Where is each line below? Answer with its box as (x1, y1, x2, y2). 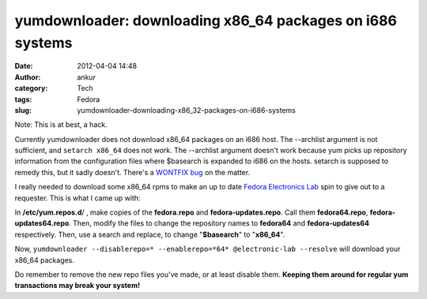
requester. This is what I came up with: (14, 193, 142, 203)
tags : (14, 95, 32, 104)
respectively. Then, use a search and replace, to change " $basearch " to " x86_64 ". (14, 230, 285, 239)
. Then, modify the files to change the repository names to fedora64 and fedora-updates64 (68, 219, 370, 228)
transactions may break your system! (14, 281, 141, 290)
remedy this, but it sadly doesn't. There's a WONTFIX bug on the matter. (14, 167, 251, 177)
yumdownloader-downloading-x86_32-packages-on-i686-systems (77, 105, 296, 114)
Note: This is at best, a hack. (14, 120, 108, 129)
